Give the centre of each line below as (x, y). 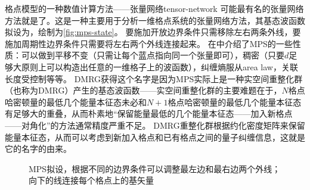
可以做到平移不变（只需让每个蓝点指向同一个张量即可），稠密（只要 (153, 55)
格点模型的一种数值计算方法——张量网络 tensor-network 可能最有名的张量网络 (154, 8)
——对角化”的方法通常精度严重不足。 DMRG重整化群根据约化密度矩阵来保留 (155, 125)
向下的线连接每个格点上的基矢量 (91, 180)
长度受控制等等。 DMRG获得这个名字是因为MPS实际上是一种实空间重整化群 (154, 78)
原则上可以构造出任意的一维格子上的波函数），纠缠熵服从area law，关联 (159, 66)
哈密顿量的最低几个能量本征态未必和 (76, 102)
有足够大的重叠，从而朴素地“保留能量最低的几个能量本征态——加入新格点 (149, 113)
